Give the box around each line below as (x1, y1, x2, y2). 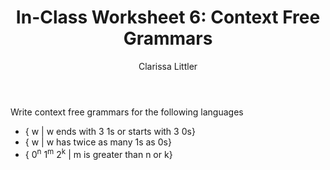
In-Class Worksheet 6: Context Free (15, 6, 321, 29)
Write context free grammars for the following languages (10, 106, 244, 118)
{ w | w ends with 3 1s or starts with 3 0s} (24, 125, 196, 137)
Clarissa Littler (138, 60, 198, 72)
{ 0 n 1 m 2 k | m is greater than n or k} (24, 146, 173, 160)
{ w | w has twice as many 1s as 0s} (24, 136, 172, 148)
